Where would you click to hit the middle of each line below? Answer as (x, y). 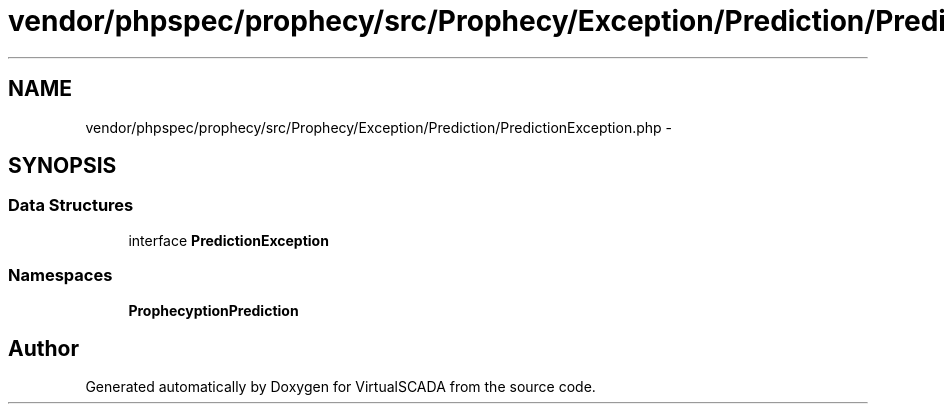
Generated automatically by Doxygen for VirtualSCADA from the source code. (340, 387)
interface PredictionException (228, 240)
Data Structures (71, 205)
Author (43, 348)
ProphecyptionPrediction (213, 310)
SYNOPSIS (62, 166)
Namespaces (60, 275)
